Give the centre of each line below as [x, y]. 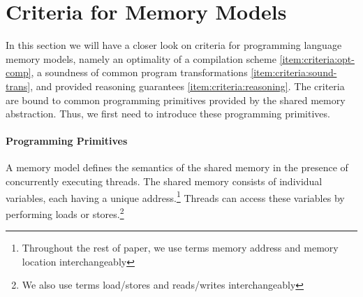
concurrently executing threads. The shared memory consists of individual [164, 181]
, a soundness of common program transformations [139, 72]
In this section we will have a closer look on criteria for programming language [174, 45]
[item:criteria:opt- [317, 58]
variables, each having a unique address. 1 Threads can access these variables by [175, 196]
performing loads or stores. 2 [65, 212]
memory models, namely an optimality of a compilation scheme [141, 58]
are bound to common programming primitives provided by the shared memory [176, 100]
